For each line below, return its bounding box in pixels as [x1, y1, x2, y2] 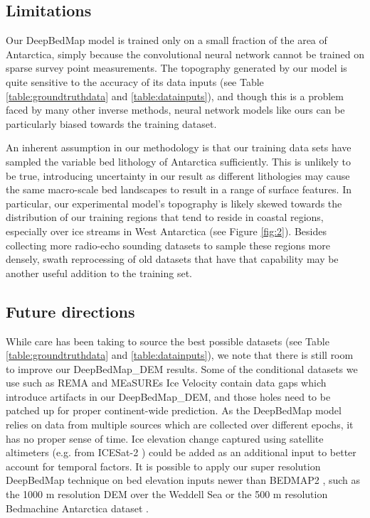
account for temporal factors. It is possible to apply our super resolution [6, 458, 321, 473]
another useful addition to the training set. [6, 265, 192, 280]
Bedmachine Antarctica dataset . [6, 500, 149, 515]
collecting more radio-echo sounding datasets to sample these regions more [6, 237, 330, 252]
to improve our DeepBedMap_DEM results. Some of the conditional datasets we [6, 361, 358, 376]
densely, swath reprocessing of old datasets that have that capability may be [6, 252, 339, 266]
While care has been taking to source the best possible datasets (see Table [6, 333, 329, 348]
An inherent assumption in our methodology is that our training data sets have [6, 140, 351, 155]
